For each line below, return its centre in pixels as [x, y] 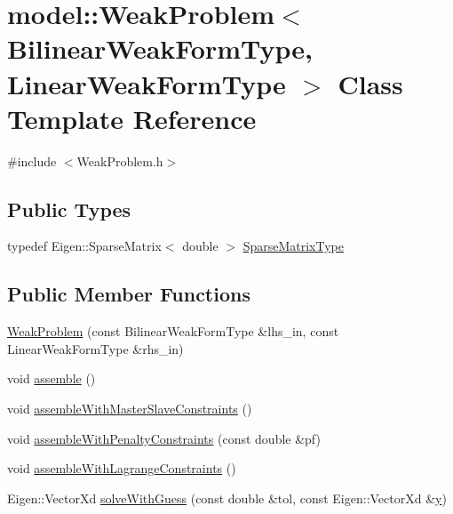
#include [32, 161]
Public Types [69, 209]
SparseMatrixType [293, 246]
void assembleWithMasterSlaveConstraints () [130, 409]
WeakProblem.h [120, 161]
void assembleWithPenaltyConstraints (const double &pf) [164, 438]
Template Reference [132, 118]
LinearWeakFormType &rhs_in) [95, 348]
